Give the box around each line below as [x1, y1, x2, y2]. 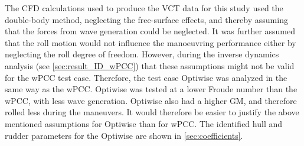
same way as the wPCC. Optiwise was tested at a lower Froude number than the [5, 83, 298, 95]
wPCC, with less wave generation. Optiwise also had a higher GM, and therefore [5, 94, 297, 106]
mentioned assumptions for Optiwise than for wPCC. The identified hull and [5, 117, 283, 129]
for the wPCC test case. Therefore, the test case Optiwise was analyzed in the [5, 71, 287, 83]
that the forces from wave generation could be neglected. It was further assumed [5, 25, 296, 37]
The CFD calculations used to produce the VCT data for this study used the [5, 2, 283, 14]
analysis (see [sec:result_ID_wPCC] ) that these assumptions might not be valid [5, 59, 295, 72]
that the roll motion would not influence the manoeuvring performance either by [5, 36, 296, 48]
